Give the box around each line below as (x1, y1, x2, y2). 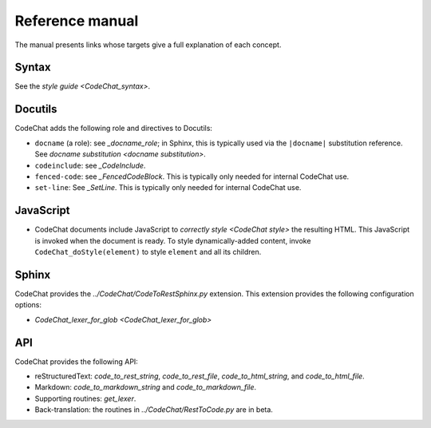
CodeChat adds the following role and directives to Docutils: (14, 124, 213, 133)
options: (14, 300, 42, 310)
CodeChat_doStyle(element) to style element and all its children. (34, 248, 262, 256)
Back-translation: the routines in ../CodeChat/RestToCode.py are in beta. (34, 405, 273, 414)
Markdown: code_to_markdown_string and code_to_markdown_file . (34, 382, 257, 392)
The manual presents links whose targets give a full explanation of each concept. (14, 40, 282, 50)
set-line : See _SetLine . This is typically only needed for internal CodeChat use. (34, 183, 302, 192)
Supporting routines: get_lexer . (34, 394, 136, 403)
